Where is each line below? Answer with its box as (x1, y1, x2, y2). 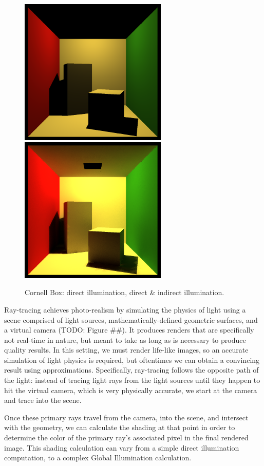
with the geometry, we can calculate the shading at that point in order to (4, 422, 235, 433)
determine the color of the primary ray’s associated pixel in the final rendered (4, 432, 249, 443)
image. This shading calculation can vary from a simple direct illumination (4, 442, 239, 453)
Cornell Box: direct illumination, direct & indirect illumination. (25, 287, 224, 298)
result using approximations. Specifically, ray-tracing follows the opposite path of (4, 364, 259, 375)
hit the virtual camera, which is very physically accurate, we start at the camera (4, 384, 257, 395)
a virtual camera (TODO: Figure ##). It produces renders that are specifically (4, 324, 254, 335)
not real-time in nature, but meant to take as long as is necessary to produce (4, 334, 246, 345)
